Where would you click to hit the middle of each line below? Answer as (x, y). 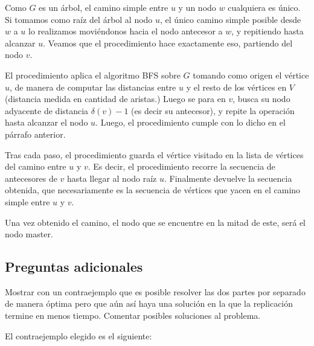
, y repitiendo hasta (268, 31)
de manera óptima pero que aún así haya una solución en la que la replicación (149, 303)
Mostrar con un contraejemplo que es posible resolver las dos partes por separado (155, 291)
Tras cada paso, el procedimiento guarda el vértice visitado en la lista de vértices (154, 154)
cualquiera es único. (264, 7)
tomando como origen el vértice (251, 75)
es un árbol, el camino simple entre (104, 7)
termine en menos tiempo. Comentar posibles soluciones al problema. (133, 316)
